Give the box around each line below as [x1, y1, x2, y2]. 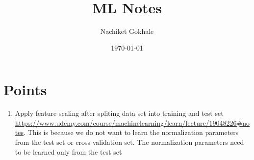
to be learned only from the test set [15, 146, 122, 157]
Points [3, 80, 47, 100]
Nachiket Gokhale [100, 26, 154, 36]
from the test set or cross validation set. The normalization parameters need [15, 137, 244, 147]
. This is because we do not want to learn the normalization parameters [23, 127, 239, 137]
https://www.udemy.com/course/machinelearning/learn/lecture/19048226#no [15, 117, 250, 128]
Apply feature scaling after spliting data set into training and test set [15, 108, 224, 118]
